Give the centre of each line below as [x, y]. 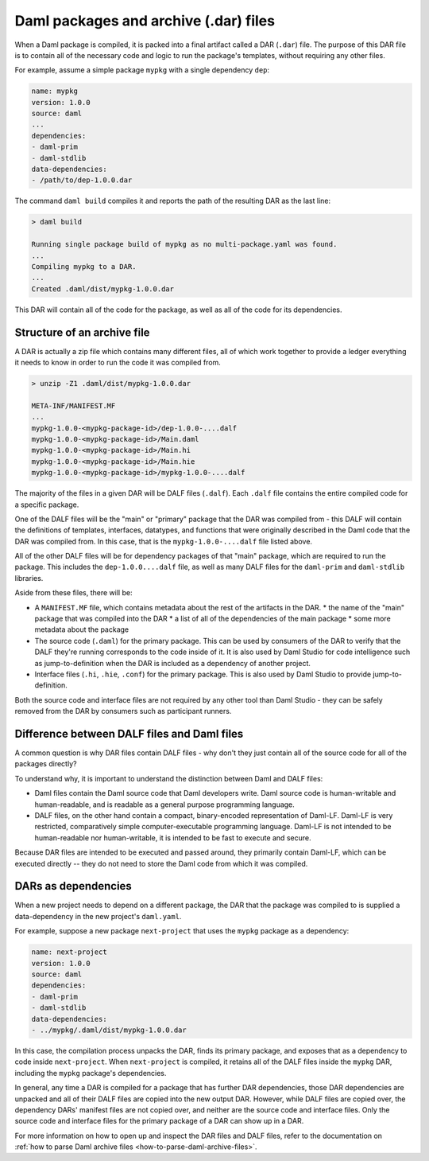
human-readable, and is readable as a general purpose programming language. [165, 805]
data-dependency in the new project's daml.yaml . [98, 916]
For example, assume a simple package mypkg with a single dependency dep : [142, 70]
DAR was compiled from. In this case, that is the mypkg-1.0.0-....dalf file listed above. [164, 541]
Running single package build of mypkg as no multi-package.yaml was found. [184, 244]
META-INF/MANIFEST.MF [73, 405]
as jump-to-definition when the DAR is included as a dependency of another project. [173, 663]
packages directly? [46, 764]
